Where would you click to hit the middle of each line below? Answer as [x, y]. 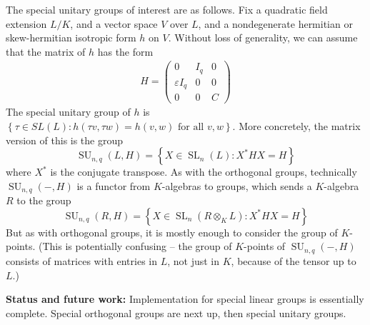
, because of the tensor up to [294, 260]
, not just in [194, 260]
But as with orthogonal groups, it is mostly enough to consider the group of [172, 232]
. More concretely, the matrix [296, 126]
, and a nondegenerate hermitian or [275, 23]
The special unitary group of [68, 112]
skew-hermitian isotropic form [71, 37]
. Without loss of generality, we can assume [263, 37]
